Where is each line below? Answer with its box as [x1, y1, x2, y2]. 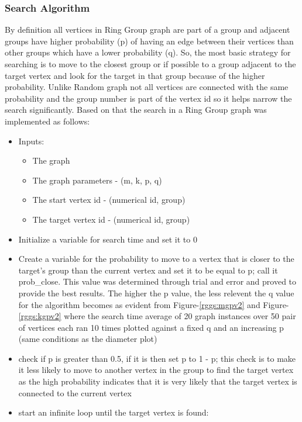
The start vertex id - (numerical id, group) [32, 193, 186, 206]
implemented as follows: [5, 115, 90, 127]
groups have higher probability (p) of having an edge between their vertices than [5, 34, 294, 47]
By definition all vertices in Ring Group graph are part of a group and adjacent [5, 23, 290, 36]
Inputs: [18, 134, 44, 147]
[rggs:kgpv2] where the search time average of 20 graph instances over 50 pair [18, 310, 296, 322]
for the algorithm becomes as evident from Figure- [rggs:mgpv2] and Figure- [18, 298, 289, 310]
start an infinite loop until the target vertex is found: [18, 406, 209, 418]
